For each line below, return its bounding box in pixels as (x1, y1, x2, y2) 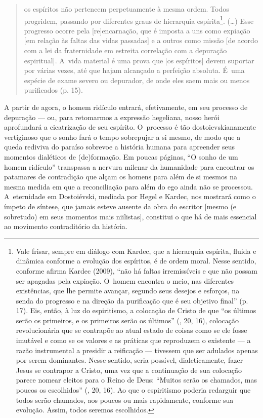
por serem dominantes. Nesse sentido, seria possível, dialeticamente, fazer (16, 355, 243, 365)
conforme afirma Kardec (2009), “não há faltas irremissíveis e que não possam (16, 265, 257, 276)
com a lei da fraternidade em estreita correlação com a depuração (24, 45, 227, 56)
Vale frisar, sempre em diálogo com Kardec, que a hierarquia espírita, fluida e (16, 245, 256, 256)
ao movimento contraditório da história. (4, 221, 127, 232)
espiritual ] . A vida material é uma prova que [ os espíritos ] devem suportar (24, 55, 254, 65)
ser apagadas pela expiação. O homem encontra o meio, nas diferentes (16, 275, 234, 286)
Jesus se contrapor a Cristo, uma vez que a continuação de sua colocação (16, 364, 242, 375)
